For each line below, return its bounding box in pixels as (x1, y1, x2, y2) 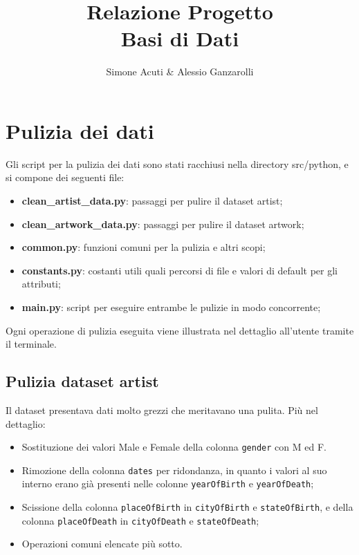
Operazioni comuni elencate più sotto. (21, 536, 183, 551)
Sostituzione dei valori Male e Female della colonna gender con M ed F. (21, 440, 326, 454)
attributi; (21, 276, 61, 291)
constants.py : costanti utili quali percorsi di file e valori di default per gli (21, 263, 338, 277)
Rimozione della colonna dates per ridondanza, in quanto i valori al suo (21, 462, 327, 477)
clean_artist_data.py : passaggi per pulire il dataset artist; (21, 194, 283, 208)
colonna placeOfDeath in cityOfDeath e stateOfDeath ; (21, 513, 259, 527)
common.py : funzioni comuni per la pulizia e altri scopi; (21, 240, 266, 254)
